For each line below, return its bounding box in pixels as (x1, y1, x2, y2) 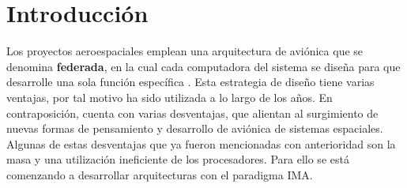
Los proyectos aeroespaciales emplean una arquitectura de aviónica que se (6, 43, 364, 59)
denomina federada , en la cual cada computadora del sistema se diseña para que (6, 58, 401, 74)
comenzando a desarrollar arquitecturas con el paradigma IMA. (6, 166, 313, 182)
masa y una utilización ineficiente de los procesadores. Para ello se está (6, 151, 349, 167)
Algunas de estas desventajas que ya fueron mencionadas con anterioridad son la (6, 135, 396, 152)
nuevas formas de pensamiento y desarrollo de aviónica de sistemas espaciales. (6, 120, 383, 137)
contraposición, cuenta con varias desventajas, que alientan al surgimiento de (6, 104, 379, 121)
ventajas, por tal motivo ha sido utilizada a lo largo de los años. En (6, 88, 333, 105)
